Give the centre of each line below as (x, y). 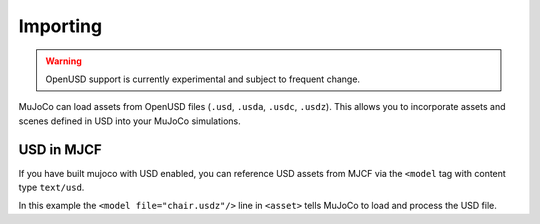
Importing (60, 26)
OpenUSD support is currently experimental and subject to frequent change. (202, 79)
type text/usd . (51, 187)
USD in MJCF (60, 149)
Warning (63, 61)
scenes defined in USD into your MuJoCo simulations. (130, 121)
